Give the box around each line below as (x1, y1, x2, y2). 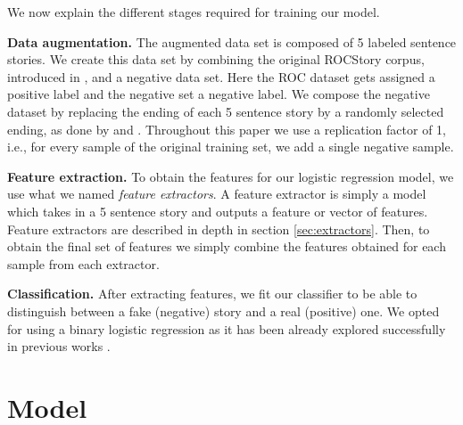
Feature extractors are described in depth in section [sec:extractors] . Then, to (7, 219, 430, 238)
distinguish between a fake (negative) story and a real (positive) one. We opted (7, 301, 440, 320)
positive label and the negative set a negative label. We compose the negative (7, 85, 430, 103)
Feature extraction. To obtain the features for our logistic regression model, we (7, 167, 454, 185)
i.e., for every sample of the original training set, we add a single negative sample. (7, 137, 454, 156)
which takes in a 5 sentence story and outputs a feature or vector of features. (7, 201, 428, 220)
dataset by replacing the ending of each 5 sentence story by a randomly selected (7, 102, 444, 120)
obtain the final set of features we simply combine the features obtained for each (7, 237, 446, 256)
